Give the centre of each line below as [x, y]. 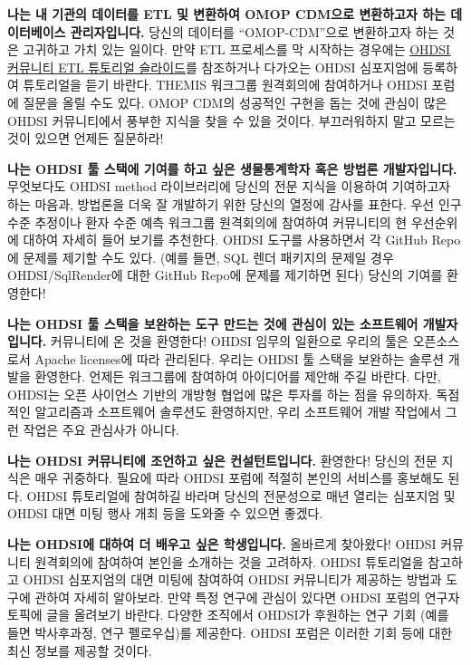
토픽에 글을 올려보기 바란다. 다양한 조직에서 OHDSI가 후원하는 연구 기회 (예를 [228, 615]
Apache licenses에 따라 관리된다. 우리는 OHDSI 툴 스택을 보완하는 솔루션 [240, 358]
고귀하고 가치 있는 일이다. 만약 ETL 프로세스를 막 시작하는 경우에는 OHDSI [237, 49]
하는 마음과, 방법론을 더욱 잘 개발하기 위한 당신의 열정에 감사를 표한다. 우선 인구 [235, 203]
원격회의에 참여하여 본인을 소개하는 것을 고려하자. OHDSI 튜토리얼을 [229, 561]
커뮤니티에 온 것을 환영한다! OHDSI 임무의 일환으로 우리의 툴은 [230, 341]
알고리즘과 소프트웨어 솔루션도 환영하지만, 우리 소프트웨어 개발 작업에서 [238, 412]
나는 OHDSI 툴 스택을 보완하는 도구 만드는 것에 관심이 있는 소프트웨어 [213, 323]
